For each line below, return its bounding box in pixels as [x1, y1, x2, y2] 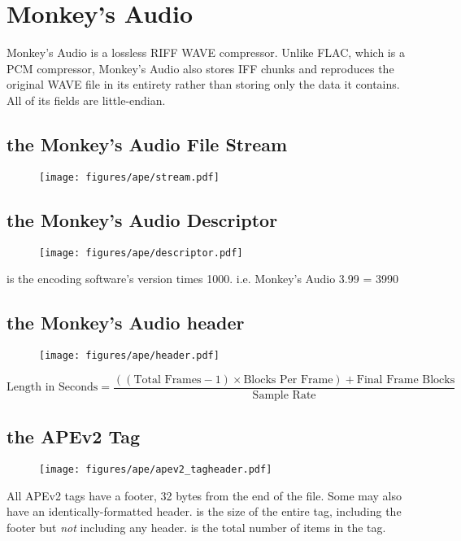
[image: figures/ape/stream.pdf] [39, 171, 220, 183]
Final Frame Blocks [356, 373, 455, 386]
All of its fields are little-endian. [7, 91, 166, 108]
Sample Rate [252, 389, 316, 401]
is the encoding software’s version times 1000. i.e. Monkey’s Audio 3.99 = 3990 [7, 270, 398, 287]
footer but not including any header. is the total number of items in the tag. [7, 518, 386, 535]
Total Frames [133, 373, 202, 386]
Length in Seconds [7, 382, 98, 394]
